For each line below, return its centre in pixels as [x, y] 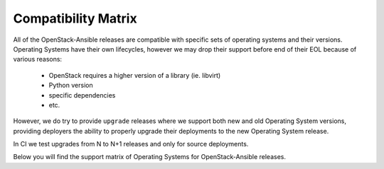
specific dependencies [82, 95]
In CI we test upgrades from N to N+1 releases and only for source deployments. [131, 144]
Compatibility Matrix [75, 18]
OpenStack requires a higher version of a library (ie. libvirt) [135, 75]
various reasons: [38, 59]
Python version [71, 86]
